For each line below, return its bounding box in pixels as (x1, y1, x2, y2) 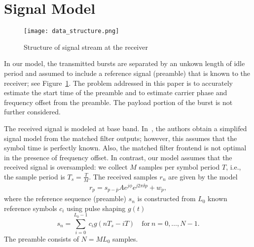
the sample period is (4, 171, 65, 181)
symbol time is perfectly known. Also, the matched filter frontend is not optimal (4, 142, 247, 153)
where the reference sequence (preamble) (4, 193, 126, 204)
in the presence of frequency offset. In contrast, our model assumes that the (4, 152, 232, 162)
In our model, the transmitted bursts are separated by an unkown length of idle (4, 58, 245, 69)
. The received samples (89, 171, 157, 181)
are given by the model (168, 171, 238, 181)
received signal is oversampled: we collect (4, 162, 128, 172)
